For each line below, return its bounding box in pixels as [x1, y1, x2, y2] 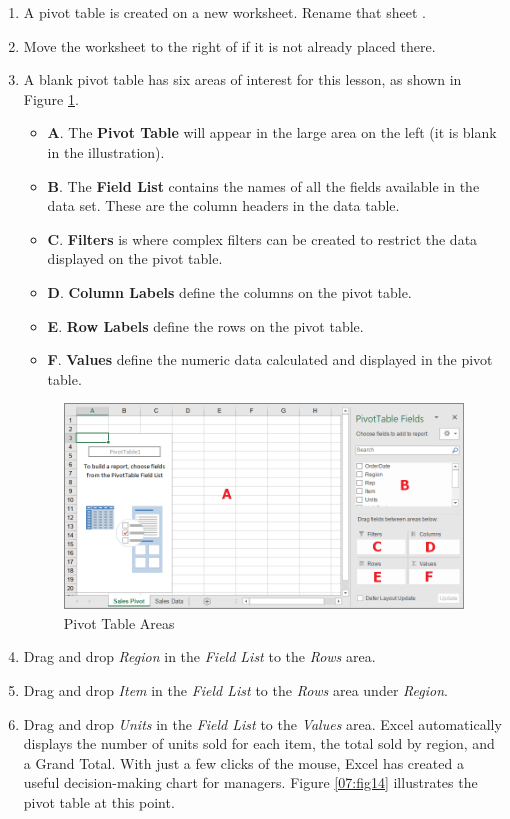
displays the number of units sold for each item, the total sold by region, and [23, 733, 495, 754]
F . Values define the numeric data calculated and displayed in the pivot [47, 349, 493, 370]
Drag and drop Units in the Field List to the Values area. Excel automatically [23, 713, 502, 734]
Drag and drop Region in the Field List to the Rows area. [23, 646, 376, 667]
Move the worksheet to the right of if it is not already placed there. [23, 35, 436, 56]
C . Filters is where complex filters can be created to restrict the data [47, 228, 478, 249]
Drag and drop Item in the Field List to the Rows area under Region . [23, 679, 448, 700]
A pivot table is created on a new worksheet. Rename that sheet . [23, 2, 426, 22]
